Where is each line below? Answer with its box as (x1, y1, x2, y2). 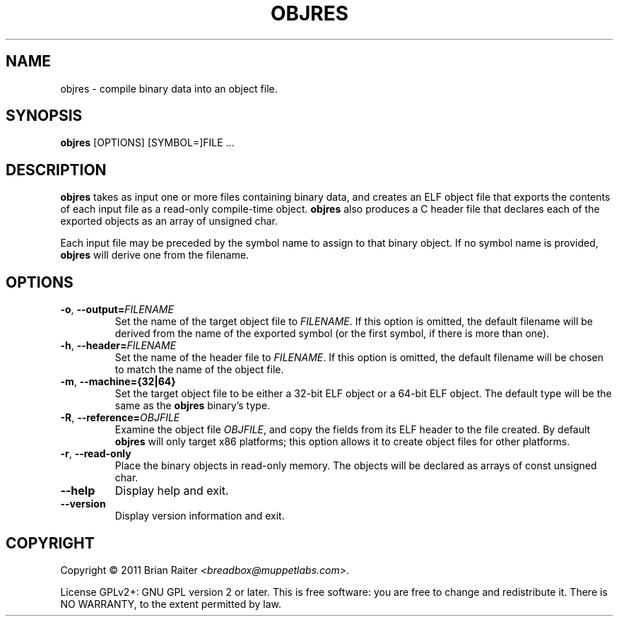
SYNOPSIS (6, 107, 83, 125)
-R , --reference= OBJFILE (60, 411, 180, 424)
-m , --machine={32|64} (60, 375, 176, 388)
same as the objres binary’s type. (114, 399, 271, 412)
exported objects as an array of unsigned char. (60, 215, 278, 228)
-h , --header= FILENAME (60, 339, 177, 352)
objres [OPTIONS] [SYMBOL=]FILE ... (60, 136, 235, 149)
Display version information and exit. (114, 510, 285, 522)
